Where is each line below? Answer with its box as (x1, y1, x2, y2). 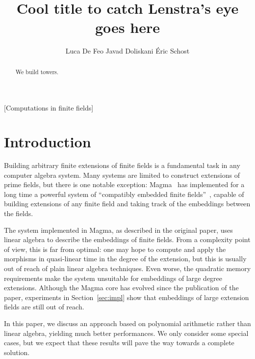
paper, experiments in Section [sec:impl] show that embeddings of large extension (4, 292, 249, 302)
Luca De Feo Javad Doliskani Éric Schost (65, 46, 190, 56)
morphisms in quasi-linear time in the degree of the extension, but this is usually (4, 253, 247, 264)
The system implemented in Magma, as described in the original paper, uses (4, 224, 233, 235)
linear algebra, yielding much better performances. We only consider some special (4, 328, 249, 338)
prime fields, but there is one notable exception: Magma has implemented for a (4, 179, 245, 190)
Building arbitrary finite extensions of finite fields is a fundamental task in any (4, 160, 240, 170)
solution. (4, 347, 30, 357)
